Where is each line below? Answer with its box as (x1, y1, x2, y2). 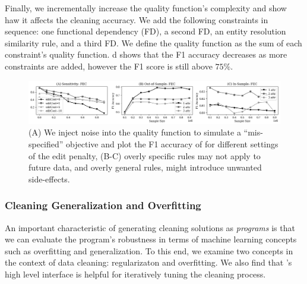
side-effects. (29, 172, 70, 185)
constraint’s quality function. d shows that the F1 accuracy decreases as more (5, 48, 287, 61)
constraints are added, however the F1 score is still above (5, 59, 213, 72)
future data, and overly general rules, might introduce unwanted (29, 161, 262, 173)
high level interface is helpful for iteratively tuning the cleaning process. (5, 268, 266, 280)
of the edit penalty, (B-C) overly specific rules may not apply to (29, 149, 261, 162)
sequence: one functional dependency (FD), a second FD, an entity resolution (5, 25, 286, 37)
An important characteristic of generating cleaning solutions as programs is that (5, 221, 295, 233)
